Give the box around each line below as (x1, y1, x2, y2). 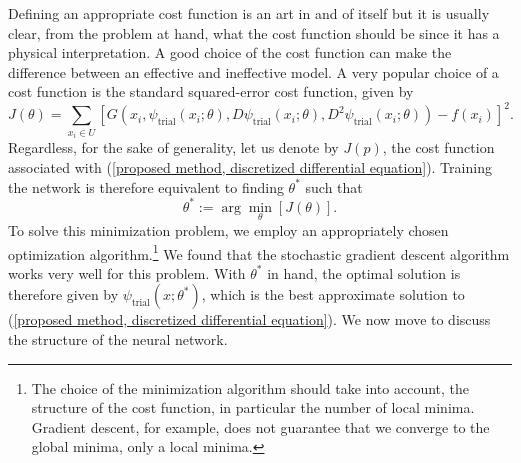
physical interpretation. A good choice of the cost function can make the (8, 42, 452, 63)
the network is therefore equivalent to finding (8, 176, 284, 197)
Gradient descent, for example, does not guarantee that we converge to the (31, 416, 490, 437)
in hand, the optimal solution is (267, 262, 461, 283)
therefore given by (8, 284, 119, 305)
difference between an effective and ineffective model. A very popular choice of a (8, 61, 499, 82)
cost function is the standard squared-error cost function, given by (8, 81, 414, 102)
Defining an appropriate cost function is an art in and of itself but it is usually (8, 3, 490, 23)
